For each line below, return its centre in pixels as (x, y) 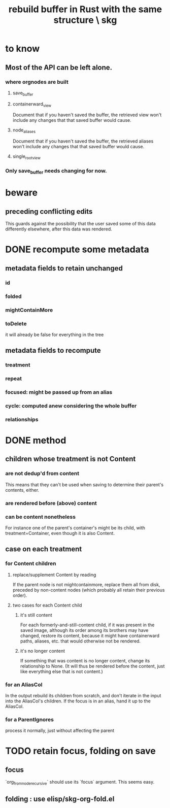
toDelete (16, 323)
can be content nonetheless (41, 517)
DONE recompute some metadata (77, 249)
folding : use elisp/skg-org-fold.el (60, 799)
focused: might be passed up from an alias (59, 392)
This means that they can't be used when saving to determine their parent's (84, 484)
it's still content (36, 615)
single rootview (26, 157)
